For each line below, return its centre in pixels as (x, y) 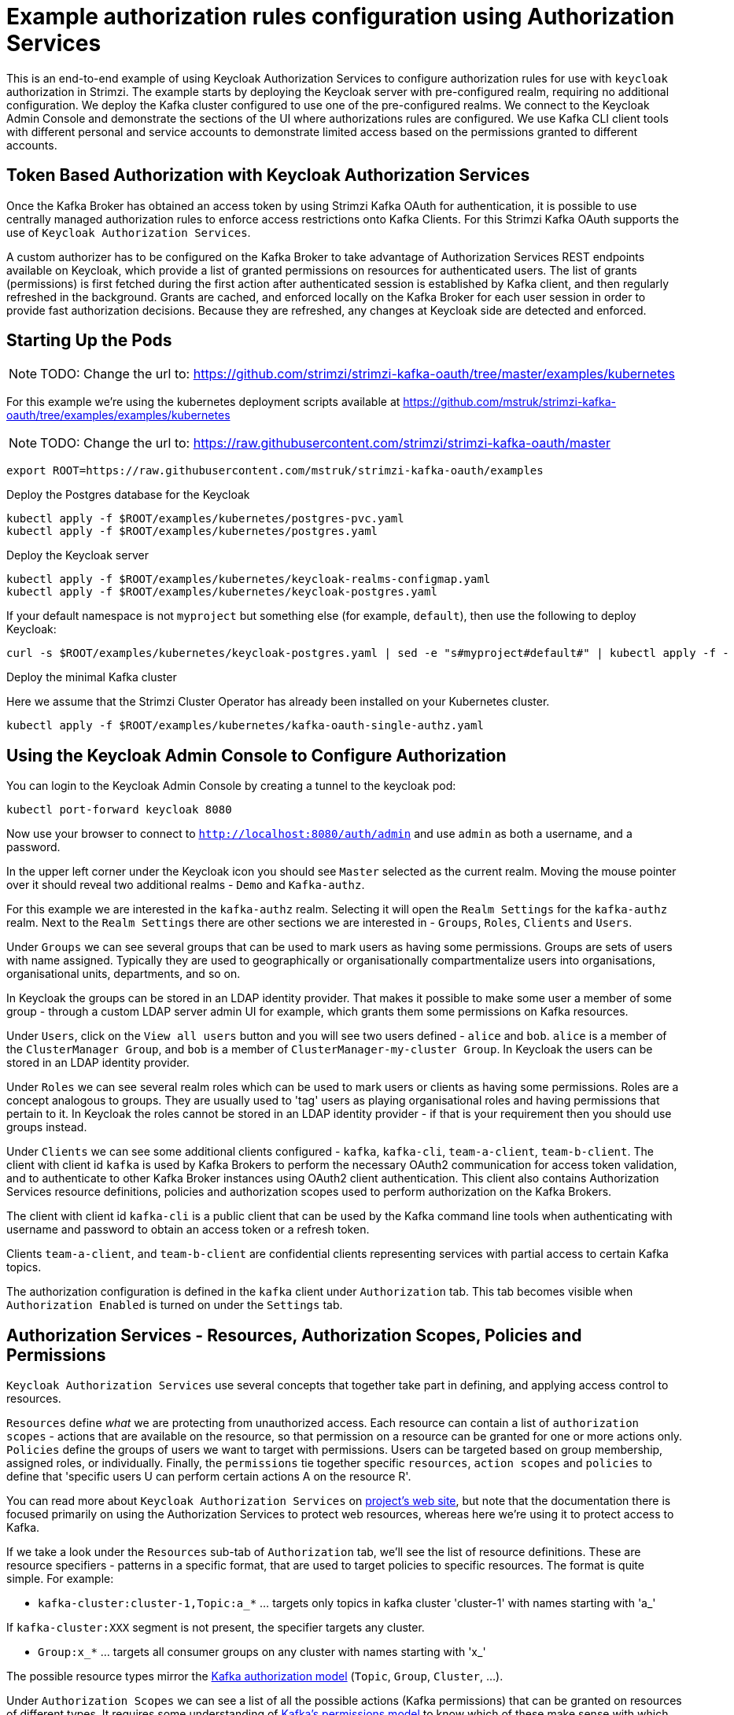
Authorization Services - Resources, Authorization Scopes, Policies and (294, 1335)
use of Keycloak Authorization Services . (129, 232)
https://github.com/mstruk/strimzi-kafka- (510, 402)
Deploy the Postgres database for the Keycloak (128, 495)
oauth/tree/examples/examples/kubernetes (118, 415)
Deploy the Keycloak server (77, 555)
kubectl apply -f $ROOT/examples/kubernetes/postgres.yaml (192, 531)
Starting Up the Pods (89, 341)
